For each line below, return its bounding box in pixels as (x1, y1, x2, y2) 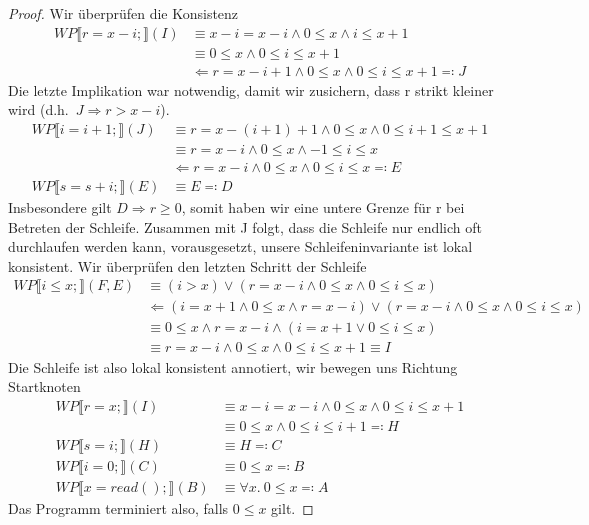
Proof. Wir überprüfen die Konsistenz (8, 3, 239, 23)
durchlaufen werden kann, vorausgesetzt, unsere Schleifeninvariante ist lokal (8, 236, 473, 257)
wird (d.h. (8, 99, 69, 120)
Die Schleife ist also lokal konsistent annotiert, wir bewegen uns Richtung (8, 356, 458, 377)
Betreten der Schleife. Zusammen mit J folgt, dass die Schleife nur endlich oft (8, 216, 482, 237)
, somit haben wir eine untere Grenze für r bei (181, 197, 465, 217)
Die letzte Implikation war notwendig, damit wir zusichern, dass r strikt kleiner (8, 79, 494, 100)
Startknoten (8, 376, 81, 397)
